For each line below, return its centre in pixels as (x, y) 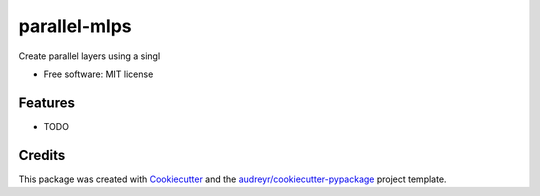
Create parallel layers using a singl (89, 56)
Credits (42, 155)
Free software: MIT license (98, 74)
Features (46, 102)
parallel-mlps (75, 26)
